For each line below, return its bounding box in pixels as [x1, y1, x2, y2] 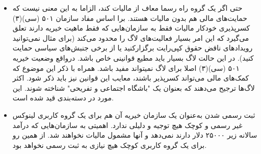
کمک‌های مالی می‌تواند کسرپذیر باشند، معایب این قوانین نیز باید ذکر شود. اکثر [12, 72, 249, 83]
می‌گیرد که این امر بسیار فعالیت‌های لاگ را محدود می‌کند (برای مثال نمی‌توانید [12, 32, 249, 43]
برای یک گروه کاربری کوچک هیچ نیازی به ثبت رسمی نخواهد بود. [12, 139, 207, 150]
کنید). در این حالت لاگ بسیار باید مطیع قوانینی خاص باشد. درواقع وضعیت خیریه [12, 52, 254, 63]
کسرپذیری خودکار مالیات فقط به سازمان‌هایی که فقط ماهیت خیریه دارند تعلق [12, 22, 250, 33]
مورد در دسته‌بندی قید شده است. [12, 92, 114, 103]
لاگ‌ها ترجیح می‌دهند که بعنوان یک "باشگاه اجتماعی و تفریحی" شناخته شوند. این [12, 82, 255, 93]
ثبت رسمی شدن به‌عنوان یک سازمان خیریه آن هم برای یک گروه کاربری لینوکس [12, 109, 255, 120]
